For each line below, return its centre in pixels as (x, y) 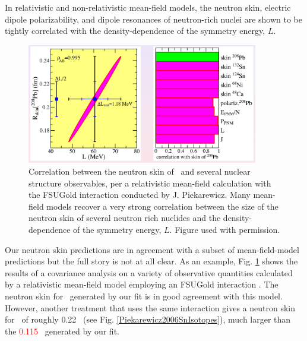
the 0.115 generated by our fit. (62, 331)
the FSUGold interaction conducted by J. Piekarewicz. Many (140, 195)
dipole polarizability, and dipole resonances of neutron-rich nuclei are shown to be (153, 19)
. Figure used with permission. (225, 229)
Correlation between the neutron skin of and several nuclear (140, 171)
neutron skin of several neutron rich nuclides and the (125, 218)
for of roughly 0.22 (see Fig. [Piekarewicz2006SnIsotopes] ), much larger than (148, 319)
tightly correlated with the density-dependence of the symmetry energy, (135, 31)
